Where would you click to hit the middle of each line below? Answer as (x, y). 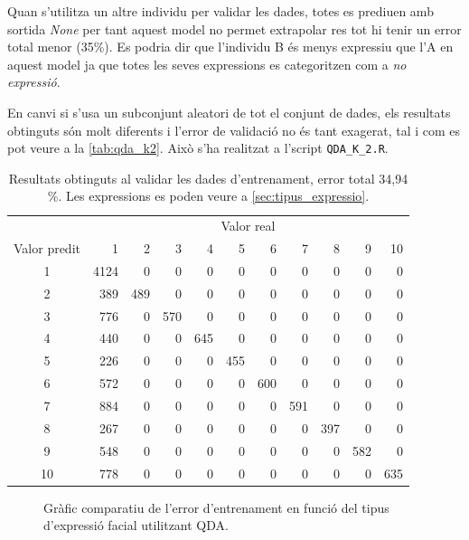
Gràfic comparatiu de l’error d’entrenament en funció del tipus (216, 507)
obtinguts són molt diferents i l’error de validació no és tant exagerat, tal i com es (234, 130)
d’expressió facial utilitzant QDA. (136, 525)
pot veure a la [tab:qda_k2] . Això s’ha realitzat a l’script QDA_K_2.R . (198, 148)
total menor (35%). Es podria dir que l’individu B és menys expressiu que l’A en (230, 47)
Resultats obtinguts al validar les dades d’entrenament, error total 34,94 (208, 178)
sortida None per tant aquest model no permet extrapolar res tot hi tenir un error (234, 28)
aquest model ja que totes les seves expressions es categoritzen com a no (207, 64)
